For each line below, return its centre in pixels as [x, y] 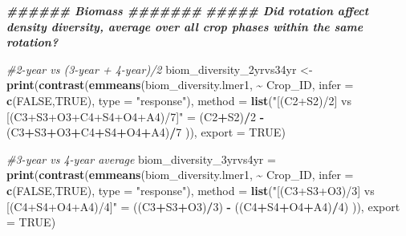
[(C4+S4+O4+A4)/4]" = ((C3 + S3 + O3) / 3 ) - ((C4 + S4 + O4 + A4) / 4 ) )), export [203, 206]
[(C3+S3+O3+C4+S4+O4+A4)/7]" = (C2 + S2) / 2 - [136, 116]
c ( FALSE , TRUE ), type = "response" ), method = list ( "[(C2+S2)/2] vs [179, 100]
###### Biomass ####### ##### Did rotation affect [188, 10]
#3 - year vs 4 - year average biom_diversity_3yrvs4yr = [141, 159]
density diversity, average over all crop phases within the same [185, 26]
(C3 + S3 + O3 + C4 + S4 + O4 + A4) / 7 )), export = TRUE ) [146, 132]
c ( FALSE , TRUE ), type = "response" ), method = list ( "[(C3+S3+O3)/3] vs [191, 190]
